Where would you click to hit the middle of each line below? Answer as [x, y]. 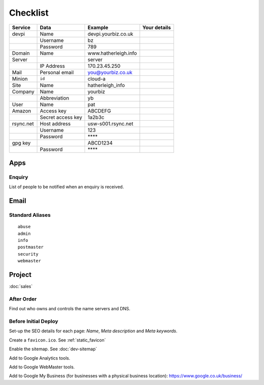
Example [98, 27]
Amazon [22, 111]
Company [23, 91]
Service [21, 27]
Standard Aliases [30, 215]
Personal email [57, 72]
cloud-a [97, 79]
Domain [21, 53]
